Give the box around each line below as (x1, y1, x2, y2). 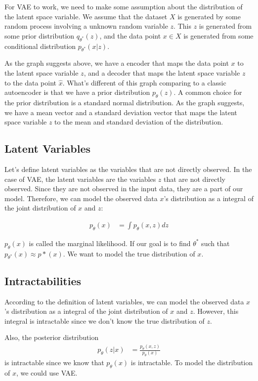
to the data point (4, 77, 57, 87)
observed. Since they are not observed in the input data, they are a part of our (4, 183, 243, 194)
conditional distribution (4, 41, 76, 51)
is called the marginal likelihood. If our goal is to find (29, 238, 191, 248)
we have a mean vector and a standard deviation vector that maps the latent (4, 107, 237, 117)
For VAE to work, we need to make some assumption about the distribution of (4, 1, 243, 11)
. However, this (193, 306, 239, 316)
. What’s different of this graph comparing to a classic (62, 77, 226, 87)
